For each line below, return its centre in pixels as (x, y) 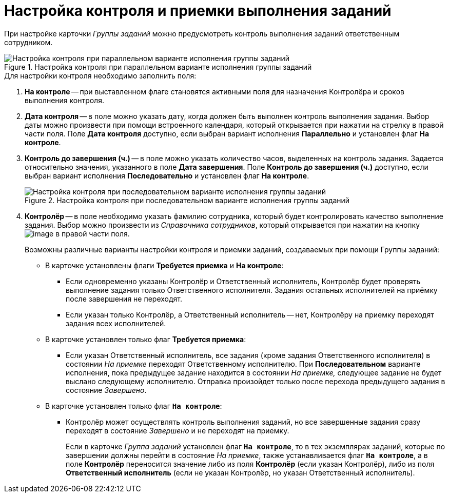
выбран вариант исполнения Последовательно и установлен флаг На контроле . (167, 175)
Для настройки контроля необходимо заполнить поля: (100, 75)
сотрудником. (28, 42)
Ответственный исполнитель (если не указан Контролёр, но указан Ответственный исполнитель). (240, 472)
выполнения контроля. (64, 100)
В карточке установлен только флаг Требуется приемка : (146, 339)
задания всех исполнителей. (116, 323)
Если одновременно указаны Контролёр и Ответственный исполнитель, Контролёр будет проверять (243, 281)
